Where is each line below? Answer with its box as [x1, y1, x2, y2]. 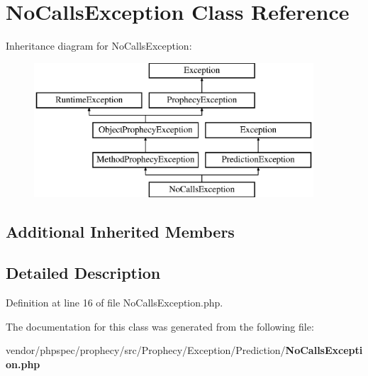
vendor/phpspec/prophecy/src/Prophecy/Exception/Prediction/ [6, 343, 286, 358]
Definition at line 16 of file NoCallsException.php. [6, 295, 223, 310]
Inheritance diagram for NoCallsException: [6, 38, 192, 53]
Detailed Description [6, 262, 161, 284]
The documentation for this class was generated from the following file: [6, 319, 314, 333]
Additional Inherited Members [6, 220, 235, 242]
